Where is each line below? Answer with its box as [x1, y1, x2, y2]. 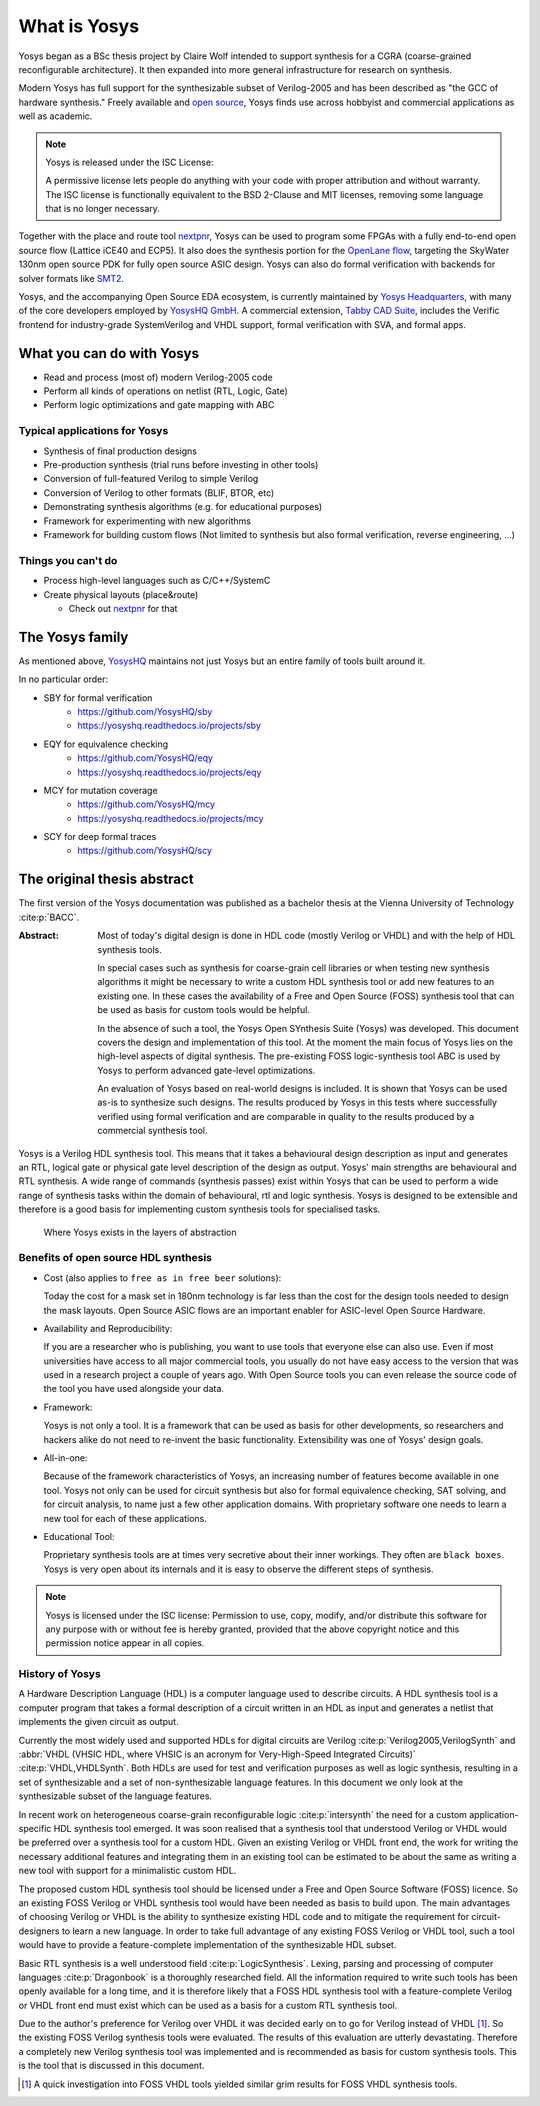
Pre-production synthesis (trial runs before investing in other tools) [43, 459, 319, 471]
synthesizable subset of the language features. [18, 1790, 213, 1802]
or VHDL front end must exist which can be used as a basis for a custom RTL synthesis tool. [18, 1999, 398, 2011]
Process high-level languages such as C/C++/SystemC [43, 575, 271, 587]
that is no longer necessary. [45, 203, 160, 215]
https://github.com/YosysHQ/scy [77, 845, 212, 857]
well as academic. [18, 110, 93, 122]
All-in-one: [43, 1452, 88, 1464]
